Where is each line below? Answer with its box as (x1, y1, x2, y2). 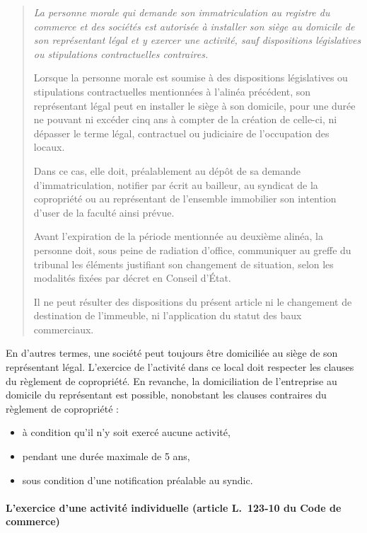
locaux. (33, 139, 65, 154)
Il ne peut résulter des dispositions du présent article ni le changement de (33, 294, 352, 309)
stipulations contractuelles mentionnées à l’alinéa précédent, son (33, 84, 311, 98)
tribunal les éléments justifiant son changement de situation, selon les (33, 256, 334, 271)
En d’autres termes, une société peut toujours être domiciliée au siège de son (6, 345, 338, 360)
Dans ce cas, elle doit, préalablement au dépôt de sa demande (33, 163, 301, 178)
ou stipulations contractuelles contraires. (33, 46, 209, 61)
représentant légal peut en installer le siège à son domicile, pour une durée (33, 98, 356, 113)
